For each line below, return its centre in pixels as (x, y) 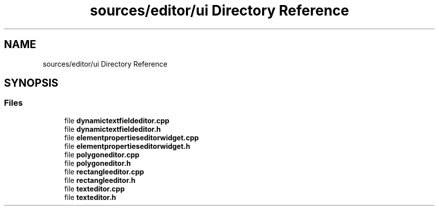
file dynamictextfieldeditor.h (113, 129)
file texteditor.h (90, 197)
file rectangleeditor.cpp (104, 171)
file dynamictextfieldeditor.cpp (117, 120)
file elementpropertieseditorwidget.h (127, 146)
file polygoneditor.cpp (102, 154)
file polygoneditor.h (97, 163)
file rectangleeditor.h (100, 180)
